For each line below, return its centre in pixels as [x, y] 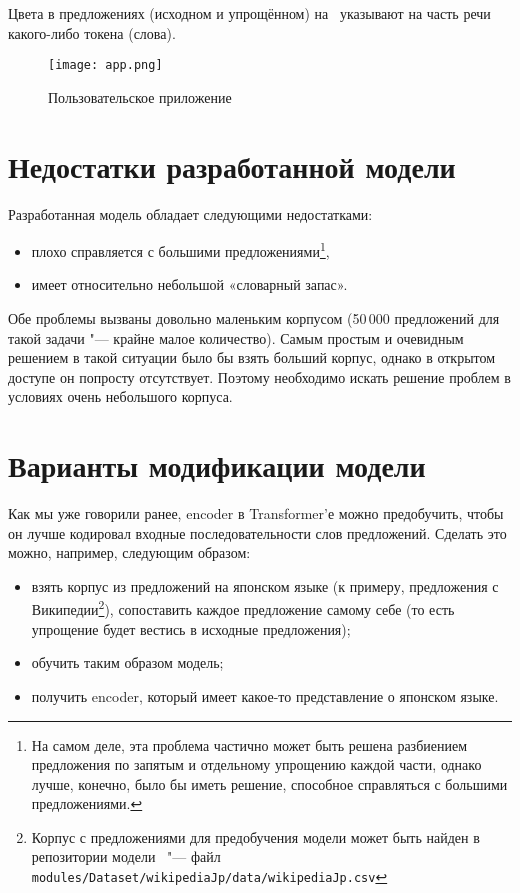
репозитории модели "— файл [126, 856]
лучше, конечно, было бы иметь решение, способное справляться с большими [269, 783]
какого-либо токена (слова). [92, 32]
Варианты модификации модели [217, 465]
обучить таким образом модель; [127, 662]
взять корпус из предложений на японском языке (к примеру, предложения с [265, 585]
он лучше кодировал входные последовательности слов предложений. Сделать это [257, 532]
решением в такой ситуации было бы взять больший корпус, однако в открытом [252, 357]
